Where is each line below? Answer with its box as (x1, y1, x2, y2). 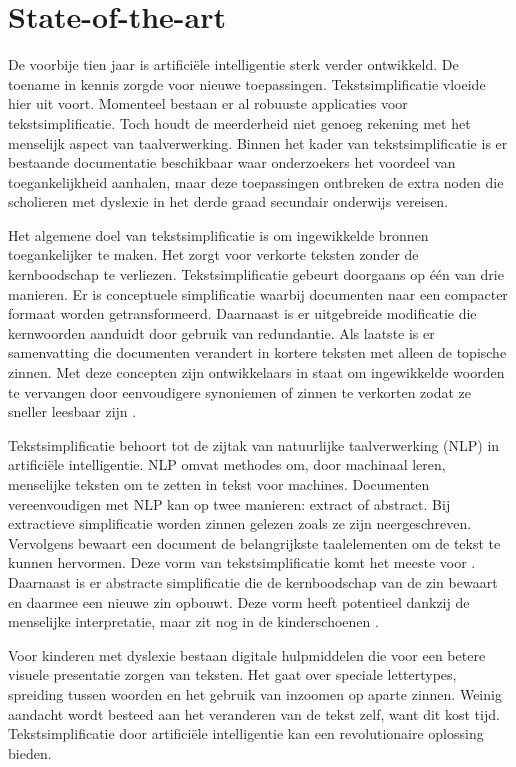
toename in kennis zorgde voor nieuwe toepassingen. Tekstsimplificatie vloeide (8, 73, 486, 94)
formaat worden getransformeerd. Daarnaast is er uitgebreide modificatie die (8, 303, 477, 324)
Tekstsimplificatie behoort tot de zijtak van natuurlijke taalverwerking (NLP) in (8, 434, 500, 455)
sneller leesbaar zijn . (8, 401, 137, 422)
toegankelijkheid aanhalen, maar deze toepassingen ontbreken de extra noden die (8, 171, 504, 192)
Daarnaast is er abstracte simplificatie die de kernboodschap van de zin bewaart (8, 571, 498, 592)
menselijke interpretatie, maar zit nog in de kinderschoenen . (8, 611, 379, 632)
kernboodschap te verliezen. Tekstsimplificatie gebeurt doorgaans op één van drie (8, 264, 504, 285)
